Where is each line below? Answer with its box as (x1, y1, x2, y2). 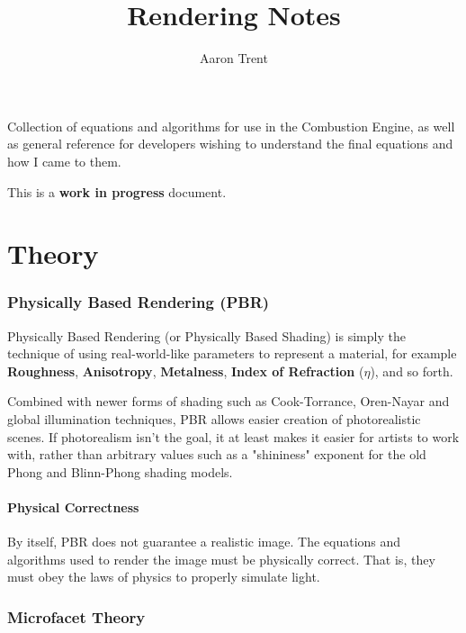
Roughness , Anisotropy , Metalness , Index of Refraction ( (7, 361, 364, 380)
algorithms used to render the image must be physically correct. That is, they (7, 549, 435, 568)
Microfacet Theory (7, 605, 146, 628)
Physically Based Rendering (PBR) (7, 291, 270, 313)
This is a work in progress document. (7, 182, 227, 201)
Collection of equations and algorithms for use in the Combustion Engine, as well (7, 116, 455, 135)
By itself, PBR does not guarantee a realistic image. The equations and (7, 532, 401, 551)
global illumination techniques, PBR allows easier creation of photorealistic (7, 410, 421, 429)
